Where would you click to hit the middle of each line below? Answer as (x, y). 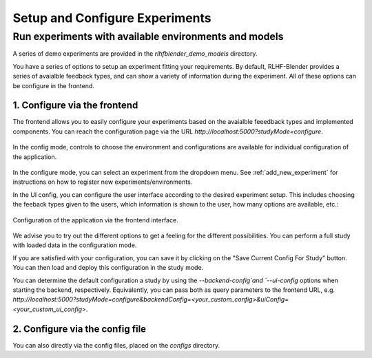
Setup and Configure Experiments (112, 18)
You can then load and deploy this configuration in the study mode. (108, 268)
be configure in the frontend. (53, 85)
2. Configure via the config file (80, 329)
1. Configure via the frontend (75, 106)
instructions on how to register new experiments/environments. (103, 182)
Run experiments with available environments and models (148, 36)
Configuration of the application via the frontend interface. (95, 220)
